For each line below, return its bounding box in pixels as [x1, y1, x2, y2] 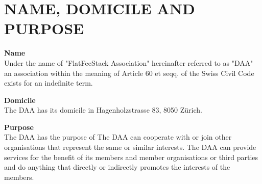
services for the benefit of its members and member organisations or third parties [4, 151, 258, 162]
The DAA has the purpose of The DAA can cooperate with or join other [4, 132, 232, 142]
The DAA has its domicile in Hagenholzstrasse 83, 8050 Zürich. [4, 104, 202, 115]
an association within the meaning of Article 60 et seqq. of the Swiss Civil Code [4, 67, 254, 78]
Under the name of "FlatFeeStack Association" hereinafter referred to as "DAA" [4, 57, 253, 68]
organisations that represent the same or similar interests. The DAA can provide [4, 142, 256, 152]
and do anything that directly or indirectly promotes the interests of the [4, 162, 230, 172]
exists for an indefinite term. [4, 77, 93, 88]
